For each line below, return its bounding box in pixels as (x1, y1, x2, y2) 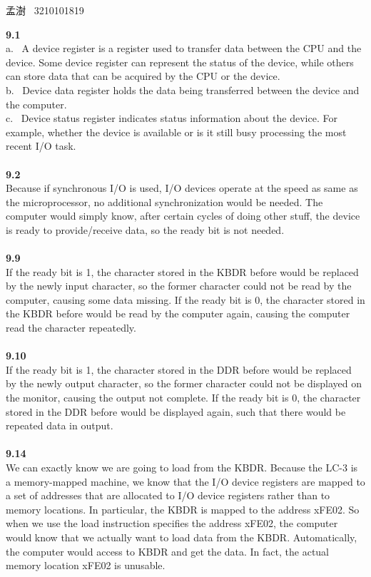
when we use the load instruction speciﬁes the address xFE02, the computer (6, 516, 338, 531)
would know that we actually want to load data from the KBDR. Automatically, (6, 529, 357, 544)
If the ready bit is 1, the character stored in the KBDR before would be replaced (6, 264, 359, 279)
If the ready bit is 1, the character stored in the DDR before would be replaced (6, 362, 352, 377)
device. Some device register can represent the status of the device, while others (6, 54, 354, 69)
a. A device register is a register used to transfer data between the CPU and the (6, 41, 362, 56)
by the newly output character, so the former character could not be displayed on (6, 376, 362, 391)
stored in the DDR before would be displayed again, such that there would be (6, 404, 346, 419)
